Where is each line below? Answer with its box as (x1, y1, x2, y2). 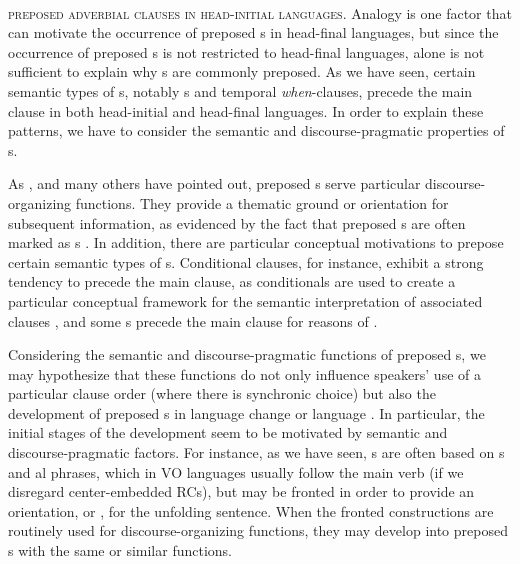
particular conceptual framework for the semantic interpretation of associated (8, 290, 483, 311)
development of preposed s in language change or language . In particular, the (8, 402, 485, 423)
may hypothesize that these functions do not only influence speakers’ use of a (8, 363, 481, 384)
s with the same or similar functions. (8, 540, 232, 561)
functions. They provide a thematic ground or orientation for (75, 192, 449, 213)
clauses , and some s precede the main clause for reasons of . (8, 310, 378, 331)
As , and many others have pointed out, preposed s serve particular (8, 173, 421, 194)
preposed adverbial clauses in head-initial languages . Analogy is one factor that (8, 2, 512, 23)
